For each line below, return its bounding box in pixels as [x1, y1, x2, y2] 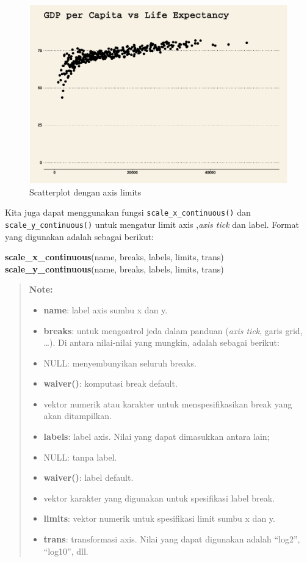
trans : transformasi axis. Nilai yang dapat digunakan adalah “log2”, [43, 533, 300, 546]
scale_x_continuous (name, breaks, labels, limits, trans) [5, 250, 224, 263]
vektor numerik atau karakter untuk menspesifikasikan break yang [43, 397, 292, 410]
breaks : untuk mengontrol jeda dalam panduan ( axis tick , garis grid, [43, 324, 303, 337]
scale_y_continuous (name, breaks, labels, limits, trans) [5, 262, 224, 275]
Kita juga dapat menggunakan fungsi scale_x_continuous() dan [5, 206, 251, 219]
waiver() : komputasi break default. [43, 377, 178, 390]
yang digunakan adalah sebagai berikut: [5, 230, 154, 243]
